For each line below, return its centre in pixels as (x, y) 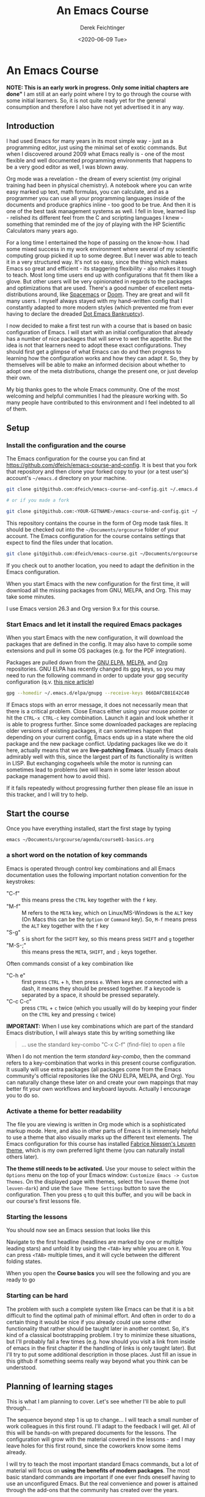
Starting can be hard (37, 1295)
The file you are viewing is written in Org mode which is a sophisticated (96, 1124)
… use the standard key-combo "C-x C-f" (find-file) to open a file (103, 1044)
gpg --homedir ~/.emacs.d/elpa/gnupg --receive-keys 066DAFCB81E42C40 (98, 693)
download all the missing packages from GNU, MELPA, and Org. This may (99, 590)
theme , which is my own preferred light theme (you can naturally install (95, 1150)
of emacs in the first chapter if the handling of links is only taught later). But (101, 1348)
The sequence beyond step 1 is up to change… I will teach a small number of (103, 1419)
